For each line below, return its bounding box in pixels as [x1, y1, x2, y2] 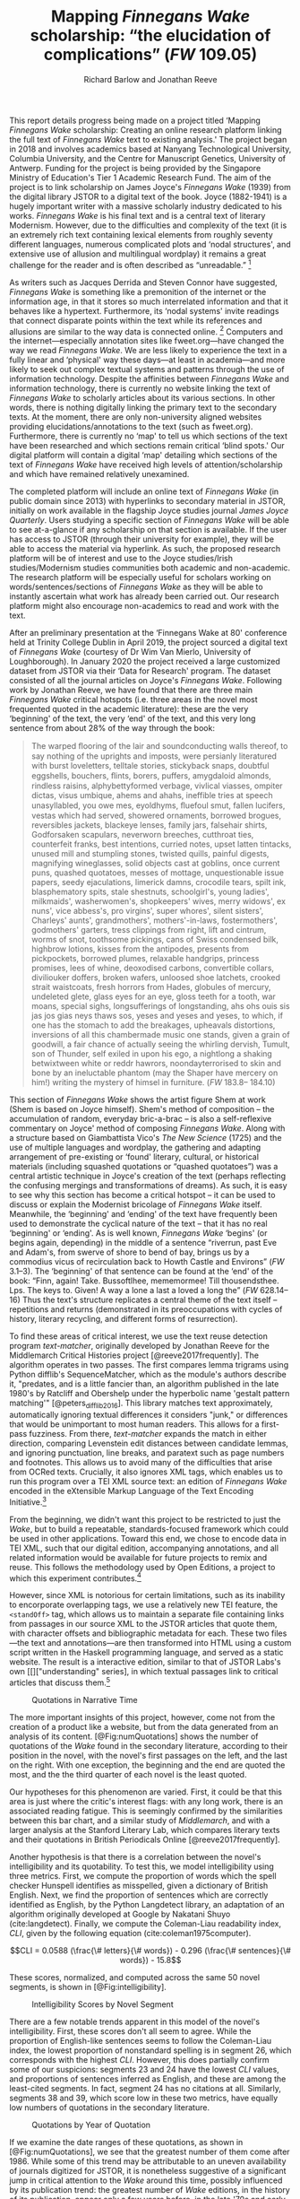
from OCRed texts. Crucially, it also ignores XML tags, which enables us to [9, 1466, 284, 1477]
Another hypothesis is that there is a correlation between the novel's [9, 1852, 261, 1863]
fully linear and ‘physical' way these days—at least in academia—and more [9, 354, 286, 365]
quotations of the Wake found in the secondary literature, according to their [9, 1741, 288, 1751]
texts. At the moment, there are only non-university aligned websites [9, 412, 262, 422]
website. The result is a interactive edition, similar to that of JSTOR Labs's [9, 1656, 281, 1667]
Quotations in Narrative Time [31, 1695, 138, 1706]
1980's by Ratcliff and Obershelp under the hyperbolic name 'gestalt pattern [9, 1388, 290, 1399]
